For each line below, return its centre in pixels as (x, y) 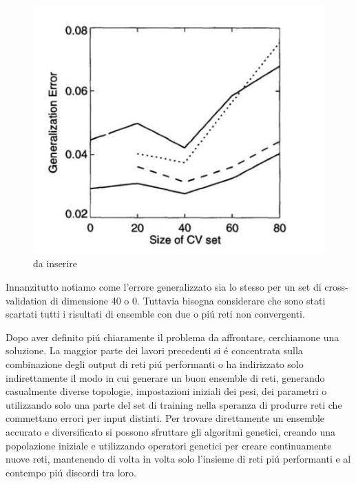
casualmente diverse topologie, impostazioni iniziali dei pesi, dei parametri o (166, 391)
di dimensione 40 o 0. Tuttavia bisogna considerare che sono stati (188, 300)
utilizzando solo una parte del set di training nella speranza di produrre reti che (174, 404)
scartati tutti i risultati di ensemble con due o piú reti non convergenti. (155, 314)
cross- (336, 286)
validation (27, 300)
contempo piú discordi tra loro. (71, 472)
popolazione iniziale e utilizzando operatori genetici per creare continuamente (169, 445)
